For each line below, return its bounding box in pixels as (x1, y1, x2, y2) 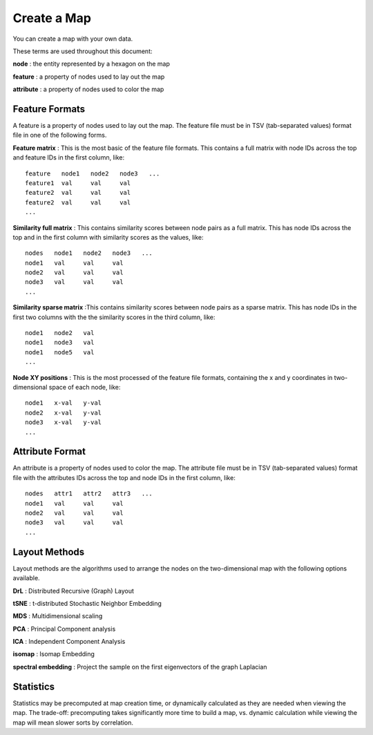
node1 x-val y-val (25, 399, 102, 407)
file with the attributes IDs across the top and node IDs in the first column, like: (12, 473, 236, 481)
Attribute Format (12, 446, 86, 457)
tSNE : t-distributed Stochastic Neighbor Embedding (12, 599, 162, 607)
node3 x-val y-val (25, 419, 102, 426)
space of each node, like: (48, 383, 121, 391)
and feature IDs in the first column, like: (12, 153, 124, 162)
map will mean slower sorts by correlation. (12, 718, 134, 727)
